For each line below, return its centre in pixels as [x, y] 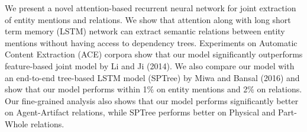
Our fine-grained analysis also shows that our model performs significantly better [152, 100]
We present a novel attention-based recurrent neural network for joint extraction [151, 8]
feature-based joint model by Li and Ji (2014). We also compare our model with [150, 65]
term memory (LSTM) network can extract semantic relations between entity [145, 31]
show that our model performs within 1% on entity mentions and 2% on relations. [153, 89]
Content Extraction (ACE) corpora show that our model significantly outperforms [154, 54]
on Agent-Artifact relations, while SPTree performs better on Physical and [140, 112]
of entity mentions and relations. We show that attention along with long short [148, 19]
